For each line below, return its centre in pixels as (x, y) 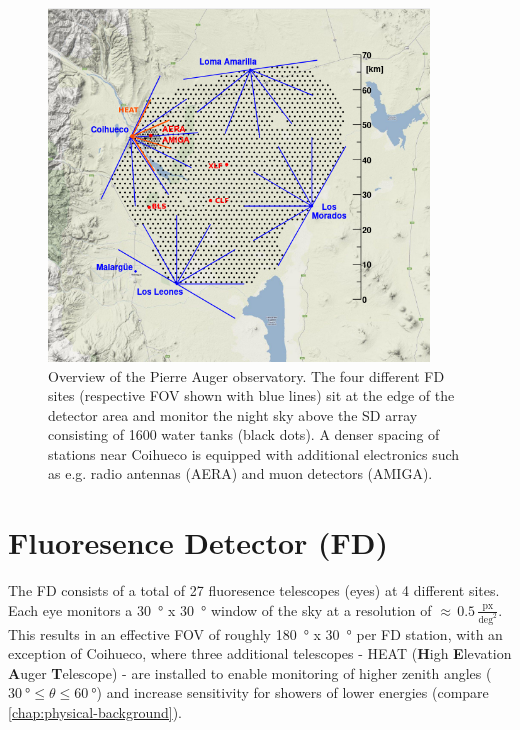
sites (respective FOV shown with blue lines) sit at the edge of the (251, 395)
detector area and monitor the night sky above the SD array (233, 414)
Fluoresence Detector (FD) (198, 542)
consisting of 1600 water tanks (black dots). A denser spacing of (244, 434)
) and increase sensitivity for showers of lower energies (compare (292, 692)
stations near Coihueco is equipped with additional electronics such (254, 453)
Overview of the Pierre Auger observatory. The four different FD (246, 375)
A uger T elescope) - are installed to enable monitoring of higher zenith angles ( (250, 672)
